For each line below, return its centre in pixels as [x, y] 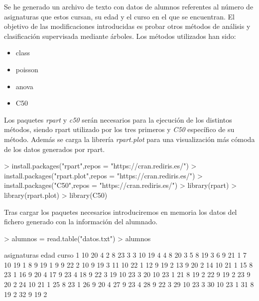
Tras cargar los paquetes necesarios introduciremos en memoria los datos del [121, 212]
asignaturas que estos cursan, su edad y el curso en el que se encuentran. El [119, 16]
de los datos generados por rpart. [55, 149]
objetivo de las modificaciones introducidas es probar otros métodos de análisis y [127, 26]
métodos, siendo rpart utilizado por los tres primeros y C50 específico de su [119, 129]
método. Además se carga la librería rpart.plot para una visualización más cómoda [129, 139]
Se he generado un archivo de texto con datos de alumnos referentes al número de [129, 6]
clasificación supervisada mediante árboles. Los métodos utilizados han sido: [120, 36]
